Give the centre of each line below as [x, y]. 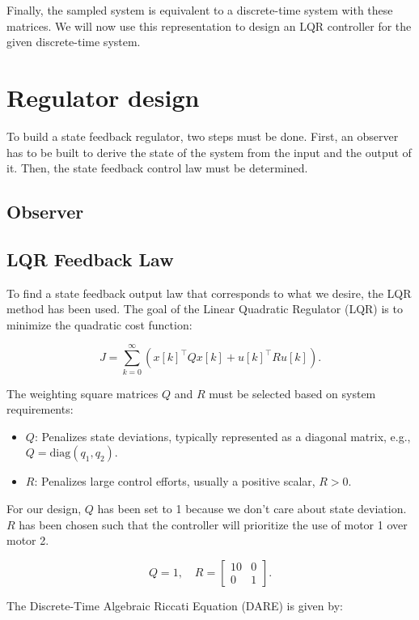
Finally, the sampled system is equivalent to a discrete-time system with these [200, 10]
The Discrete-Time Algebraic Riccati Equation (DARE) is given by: [175, 605]
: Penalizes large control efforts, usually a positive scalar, [175, 481]
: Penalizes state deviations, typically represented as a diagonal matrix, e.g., [222, 436]
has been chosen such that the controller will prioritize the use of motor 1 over [213, 524]
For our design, [44, 508]
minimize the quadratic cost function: [99, 324]
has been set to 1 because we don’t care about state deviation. [252, 508]
